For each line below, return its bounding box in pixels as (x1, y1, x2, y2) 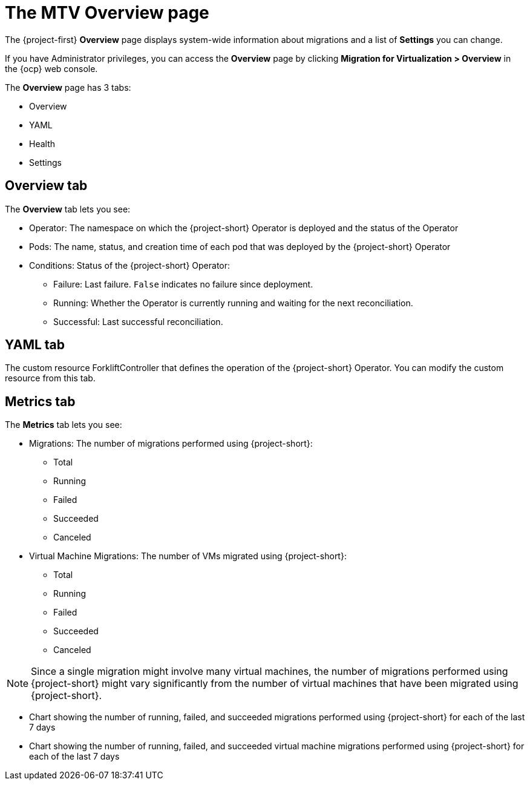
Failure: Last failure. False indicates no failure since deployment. (53, 278, 313, 289)
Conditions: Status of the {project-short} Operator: (29, 260, 231, 271)
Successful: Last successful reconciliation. (53, 316, 223, 327)
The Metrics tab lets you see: (5, 419, 122, 430)
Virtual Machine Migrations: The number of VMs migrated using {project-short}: (29, 551, 347, 562)
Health (29, 138, 56, 149)
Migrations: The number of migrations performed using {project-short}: (29, 438, 313, 449)
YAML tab (5, 337, 65, 353)
